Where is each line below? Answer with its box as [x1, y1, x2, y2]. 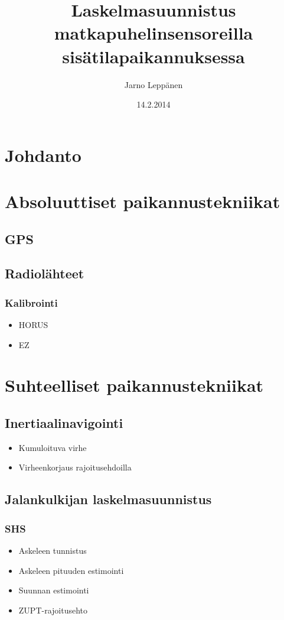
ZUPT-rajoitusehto [18, 603, 88, 616]
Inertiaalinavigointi [5, 413, 123, 431]
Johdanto [5, 142, 81, 167]
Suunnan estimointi [18, 584, 89, 596]
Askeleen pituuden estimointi [18, 564, 124, 576]
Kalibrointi [5, 295, 58, 310]
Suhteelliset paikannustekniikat [5, 373, 264, 397]
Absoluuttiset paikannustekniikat [5, 189, 280, 213]
